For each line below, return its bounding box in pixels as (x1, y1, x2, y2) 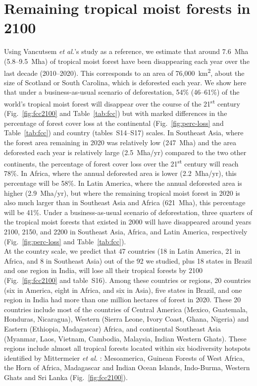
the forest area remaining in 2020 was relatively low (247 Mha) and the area (4, 137, 236, 147)
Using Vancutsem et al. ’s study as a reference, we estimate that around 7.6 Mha (4, 46, 249, 56)
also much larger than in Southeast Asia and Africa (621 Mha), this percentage (4, 197, 246, 208)
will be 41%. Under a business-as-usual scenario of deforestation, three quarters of (4, 207, 253, 217)
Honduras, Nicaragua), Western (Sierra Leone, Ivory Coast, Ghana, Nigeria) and (4, 314, 249, 324)
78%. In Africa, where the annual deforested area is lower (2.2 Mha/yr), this (4, 168, 237, 178)
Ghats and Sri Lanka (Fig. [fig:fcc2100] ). (4, 372, 128, 382)
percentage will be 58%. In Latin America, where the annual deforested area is (4, 178, 242, 188)
